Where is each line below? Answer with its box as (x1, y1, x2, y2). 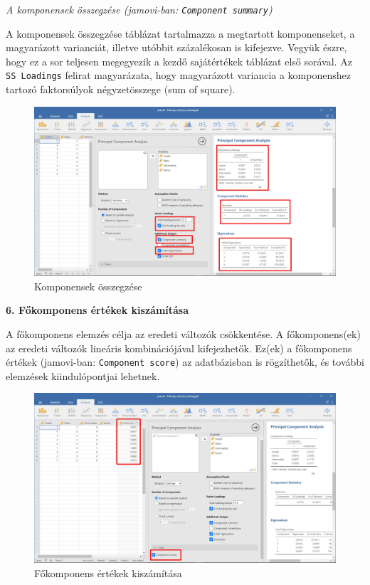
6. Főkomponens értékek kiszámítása (6, 302, 189, 317)
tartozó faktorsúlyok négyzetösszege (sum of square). (6, 82, 236, 97)
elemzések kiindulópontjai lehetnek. (6, 368, 160, 383)
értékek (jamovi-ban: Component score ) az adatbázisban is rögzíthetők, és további (6, 354, 364, 369)
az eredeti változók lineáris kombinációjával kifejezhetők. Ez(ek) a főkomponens (6, 340, 352, 355)
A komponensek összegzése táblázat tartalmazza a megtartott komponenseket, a (6, 26, 355, 41)
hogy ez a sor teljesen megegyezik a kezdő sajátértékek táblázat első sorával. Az (6, 53, 352, 68)
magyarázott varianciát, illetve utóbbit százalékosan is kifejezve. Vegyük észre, (6, 40, 347, 55)
